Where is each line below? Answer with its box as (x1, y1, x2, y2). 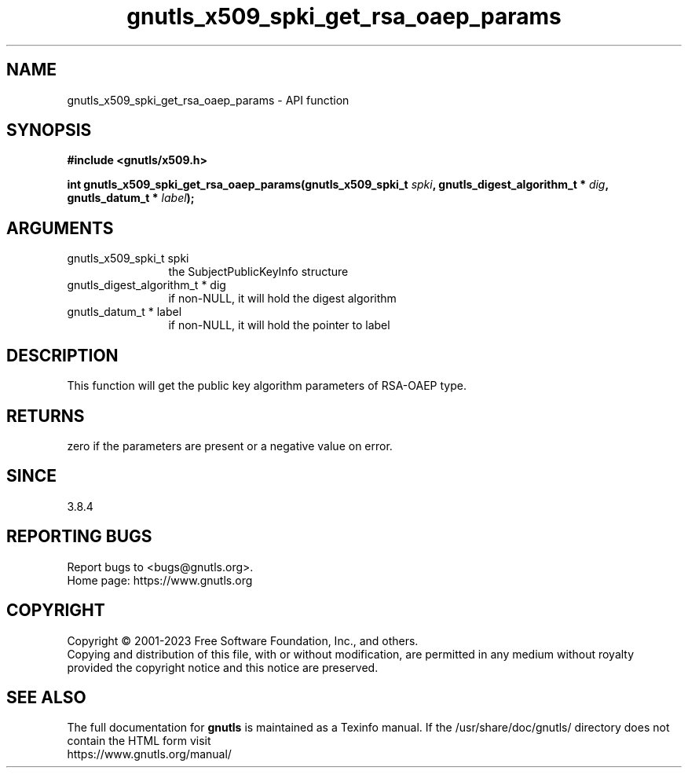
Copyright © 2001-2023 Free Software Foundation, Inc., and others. (67, 633, 419, 647)
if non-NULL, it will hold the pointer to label (168, 318, 390, 332)
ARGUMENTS (6, 218, 114, 238)
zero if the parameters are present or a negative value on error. (67, 438, 393, 453)
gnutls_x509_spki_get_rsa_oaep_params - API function (67, 93, 349, 107)
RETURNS (6, 405, 85, 426)
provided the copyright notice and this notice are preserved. (67, 660, 379, 674)
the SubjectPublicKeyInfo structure (168, 265, 349, 279)
